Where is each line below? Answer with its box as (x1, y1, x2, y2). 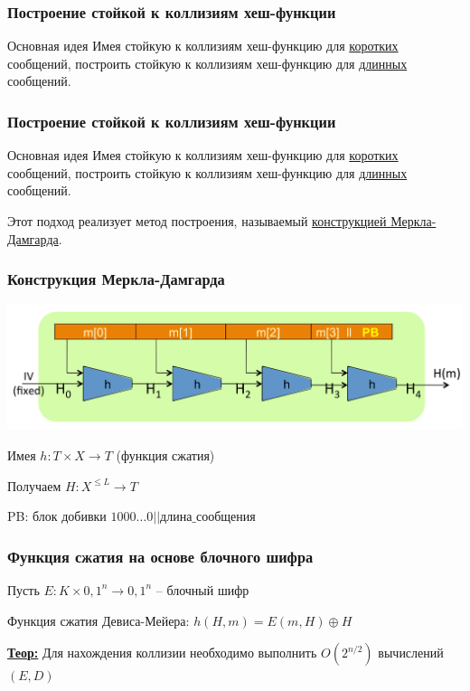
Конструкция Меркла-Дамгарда (7, 268, 225, 290)
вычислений (378, 643, 444, 662)
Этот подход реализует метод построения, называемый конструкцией (7, 212, 387, 230)
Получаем (7, 476, 61, 495)
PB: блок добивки (7, 506, 107, 525)
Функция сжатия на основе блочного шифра (7, 544, 314, 567)
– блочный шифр (155, 580, 249, 599)
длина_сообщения (160, 511, 256, 525)
